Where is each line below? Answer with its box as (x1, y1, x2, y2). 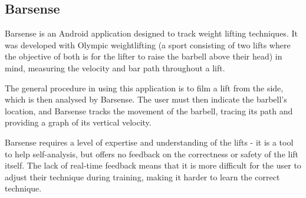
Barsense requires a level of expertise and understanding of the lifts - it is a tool (5, 136, 294, 148)
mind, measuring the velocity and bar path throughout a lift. (5, 61, 225, 74)
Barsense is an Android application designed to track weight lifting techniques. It (5, 27, 298, 39)
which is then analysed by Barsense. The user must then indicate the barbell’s (5, 93, 287, 105)
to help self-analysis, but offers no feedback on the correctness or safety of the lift (5, 147, 299, 160)
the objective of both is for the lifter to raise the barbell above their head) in (5, 50, 282, 62)
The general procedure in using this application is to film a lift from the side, (5, 81, 284, 94)
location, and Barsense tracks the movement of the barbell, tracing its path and (5, 104, 293, 117)
